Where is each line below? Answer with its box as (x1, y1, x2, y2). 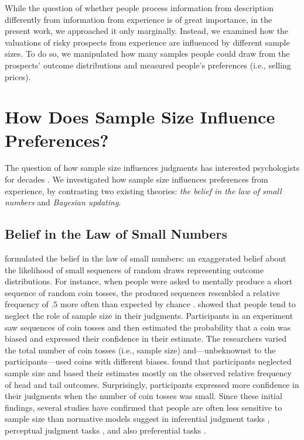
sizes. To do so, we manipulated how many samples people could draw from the (5, 47, 290, 60)
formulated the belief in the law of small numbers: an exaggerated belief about (5, 252, 286, 264)
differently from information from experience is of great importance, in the (5, 13, 272, 25)
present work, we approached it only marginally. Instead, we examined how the (5, 25, 289, 37)
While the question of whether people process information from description (5, 2, 274, 13)
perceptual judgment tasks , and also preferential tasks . (5, 424, 206, 436)
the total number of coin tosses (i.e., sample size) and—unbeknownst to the (5, 343, 276, 356)
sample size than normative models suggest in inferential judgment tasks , (5, 412, 270, 425)
